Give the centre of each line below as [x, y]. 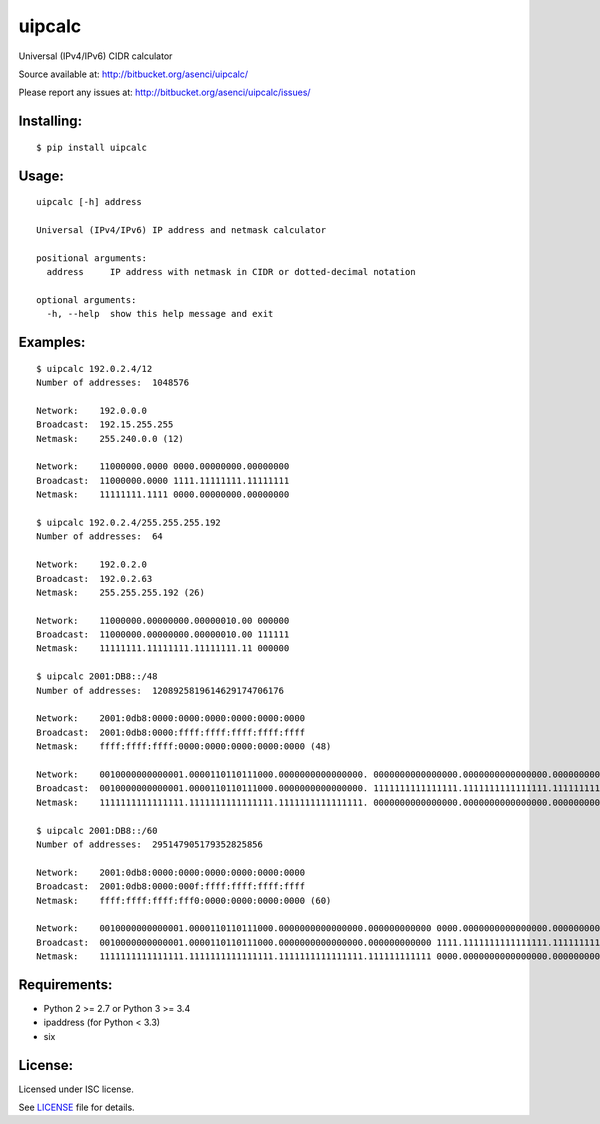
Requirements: [65, 984]
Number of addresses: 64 [100, 536]
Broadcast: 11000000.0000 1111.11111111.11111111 [163, 480]
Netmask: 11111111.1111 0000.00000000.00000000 [163, 494]
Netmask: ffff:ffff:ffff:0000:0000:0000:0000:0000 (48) [184, 746]
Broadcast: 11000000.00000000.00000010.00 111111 [163, 634]
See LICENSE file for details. [76, 1107]
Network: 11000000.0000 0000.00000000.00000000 [163, 466]
